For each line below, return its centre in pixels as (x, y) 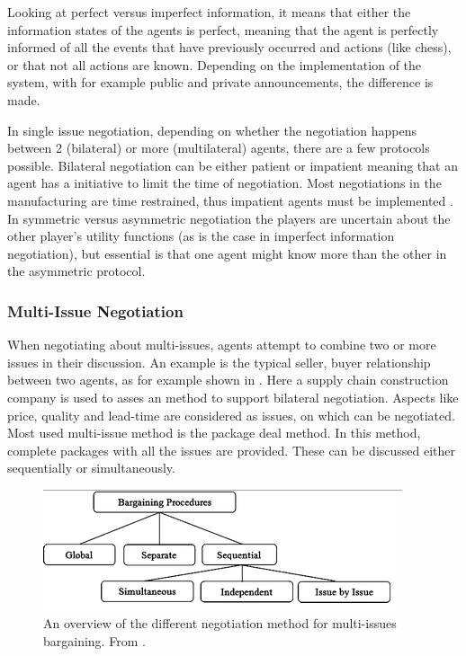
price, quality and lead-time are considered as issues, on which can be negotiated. (231, 415)
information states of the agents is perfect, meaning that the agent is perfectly (223, 29)
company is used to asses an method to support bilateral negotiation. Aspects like (233, 397)
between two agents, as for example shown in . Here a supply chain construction (228, 380)
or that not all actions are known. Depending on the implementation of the (215, 64)
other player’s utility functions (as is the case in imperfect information (201, 236)
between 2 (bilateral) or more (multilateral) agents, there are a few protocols (219, 148)
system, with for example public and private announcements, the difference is (220, 82)
